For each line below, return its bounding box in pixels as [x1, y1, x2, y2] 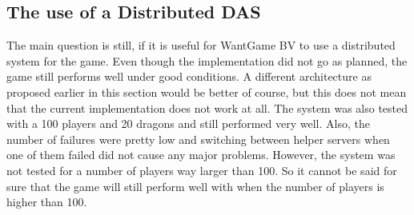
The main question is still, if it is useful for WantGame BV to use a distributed [6, 37, 396, 54]
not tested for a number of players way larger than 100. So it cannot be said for [6, 161, 397, 178]
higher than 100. [6, 193, 87, 210]
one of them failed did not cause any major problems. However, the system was [6, 146, 396, 163]
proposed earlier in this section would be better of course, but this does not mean [6, 83, 407, 100]
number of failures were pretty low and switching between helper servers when [6, 130, 390, 147]
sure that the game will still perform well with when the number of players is [6, 177, 384, 194]
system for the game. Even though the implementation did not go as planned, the [6, 52, 408, 69]
